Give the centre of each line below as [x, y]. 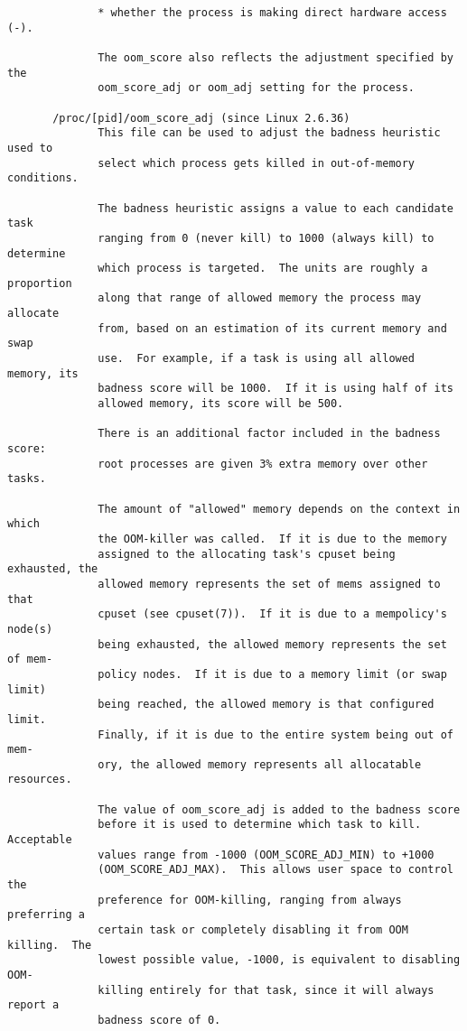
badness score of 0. [159, 1020]
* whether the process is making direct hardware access [272, 13]
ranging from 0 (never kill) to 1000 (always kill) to [266, 238]
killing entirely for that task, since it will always [266, 990]
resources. [40, 780]
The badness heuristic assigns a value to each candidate [276, 208]
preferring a [46, 915]
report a [33, 1005]
